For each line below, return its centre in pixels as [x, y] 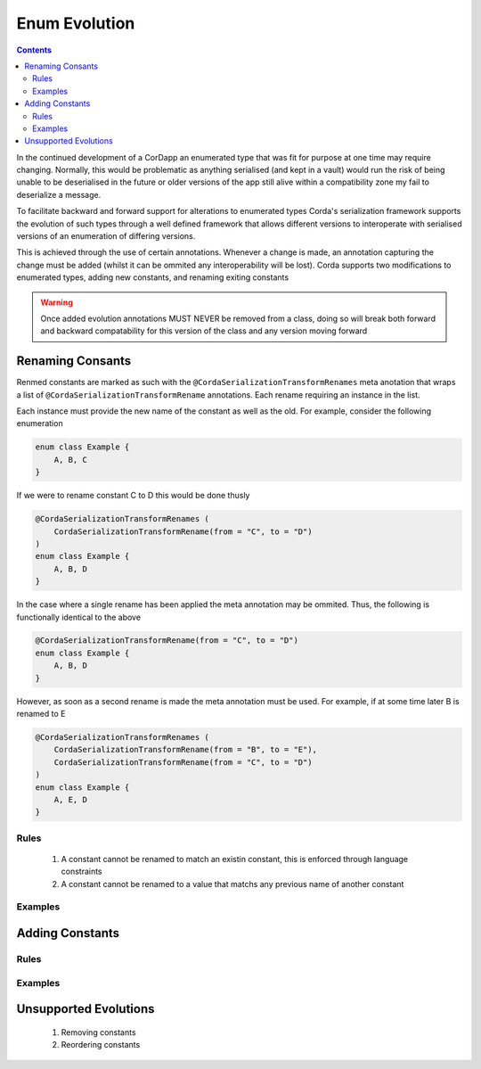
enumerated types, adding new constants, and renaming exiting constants [153, 277]
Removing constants [99, 1032]
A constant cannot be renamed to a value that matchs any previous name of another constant [232, 884]
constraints [82, 872]
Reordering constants [101, 1045]
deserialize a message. [59, 194]
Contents [34, 50]
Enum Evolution [76, 23]
